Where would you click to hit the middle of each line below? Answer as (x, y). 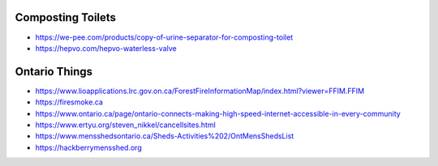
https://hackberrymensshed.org (88, 147)
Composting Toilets (66, 17)
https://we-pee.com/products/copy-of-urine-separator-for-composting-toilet (164, 37)
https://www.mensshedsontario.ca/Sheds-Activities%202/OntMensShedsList (165, 136)
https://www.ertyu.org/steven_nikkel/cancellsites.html (126, 125)
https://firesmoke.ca (69, 102)
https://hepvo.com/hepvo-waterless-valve (106, 48)
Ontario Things (54, 72)
